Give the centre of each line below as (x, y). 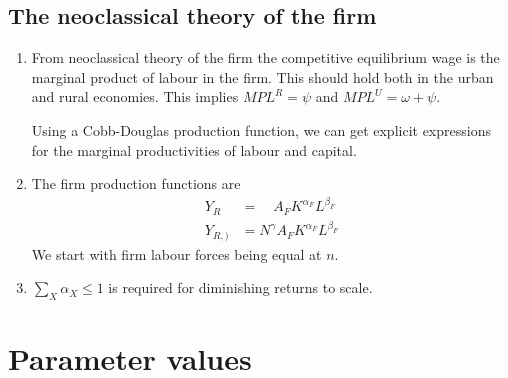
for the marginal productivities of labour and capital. (194, 149)
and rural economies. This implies (135, 96)
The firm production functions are (136, 183)
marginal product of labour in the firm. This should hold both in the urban (262, 76)
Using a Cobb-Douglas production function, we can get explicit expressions (261, 129)
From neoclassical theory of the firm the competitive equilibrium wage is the (265, 57)
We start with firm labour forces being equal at (176, 253)
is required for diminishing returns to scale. (240, 287)
